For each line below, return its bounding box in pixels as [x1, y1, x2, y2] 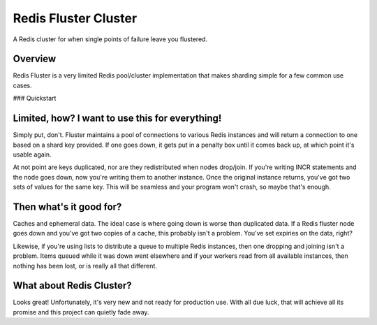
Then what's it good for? [13, 201, 122, 212]
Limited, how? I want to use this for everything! [13, 113, 222, 124]
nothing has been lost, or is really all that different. [13, 261, 157, 270]
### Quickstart [13, 94, 57, 103]
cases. [13, 81, 32, 89]
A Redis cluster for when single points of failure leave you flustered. [13, 35, 208, 43]
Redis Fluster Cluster [13, 10, 138, 26]
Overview [13, 53, 57, 65]
